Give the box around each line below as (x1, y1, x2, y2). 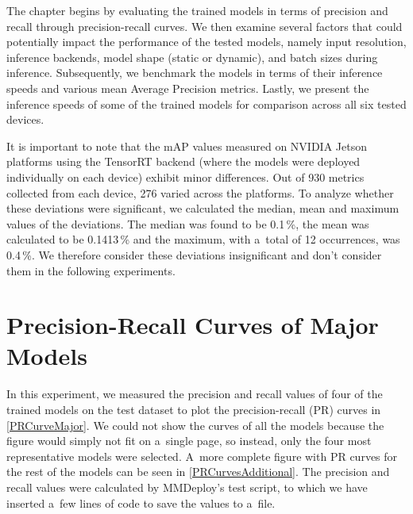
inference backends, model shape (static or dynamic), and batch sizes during (6, 48, 378, 65)
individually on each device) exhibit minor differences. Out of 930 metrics (6, 168, 365, 185)
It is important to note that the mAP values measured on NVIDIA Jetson (6, 137, 367, 154)
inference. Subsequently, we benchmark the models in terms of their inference (6, 64, 383, 81)
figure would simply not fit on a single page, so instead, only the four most (6, 432, 372, 449)
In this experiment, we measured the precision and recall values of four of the (6, 385, 383, 402)
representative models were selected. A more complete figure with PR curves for (6, 447, 398, 464)
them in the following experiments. (6, 262, 176, 278)
